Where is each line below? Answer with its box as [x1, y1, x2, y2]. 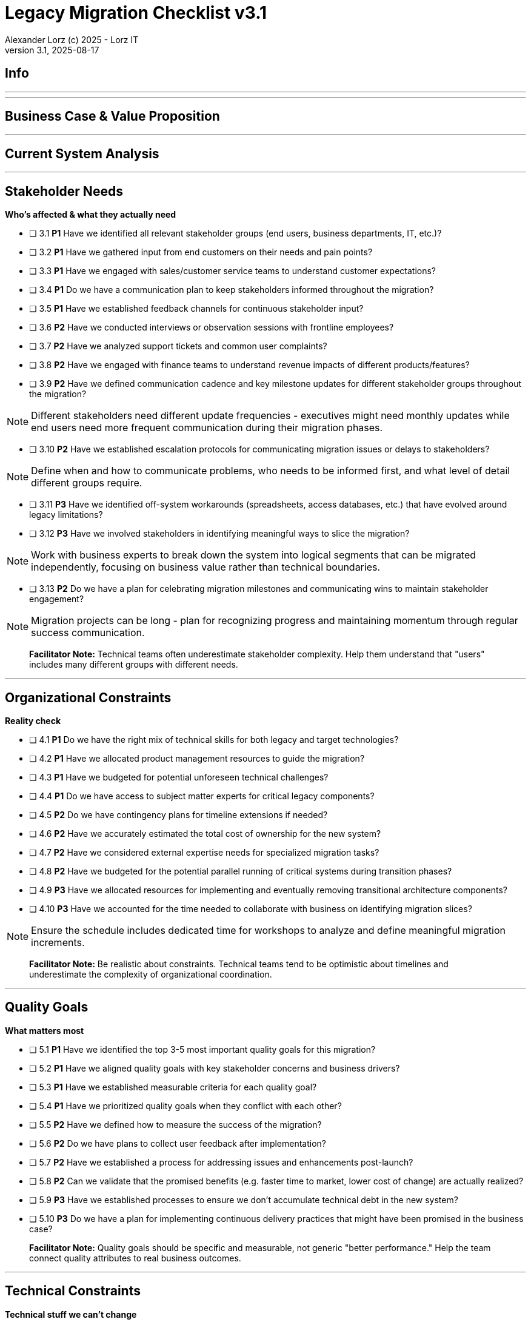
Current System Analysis [5, 146, 159, 161]
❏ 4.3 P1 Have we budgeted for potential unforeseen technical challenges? [29, 771, 329, 782]
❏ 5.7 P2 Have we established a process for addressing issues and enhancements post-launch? [29, 1156, 413, 1167]
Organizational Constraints [5, 690, 172, 705]
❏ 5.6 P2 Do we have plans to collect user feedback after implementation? [29, 1138, 327, 1149]
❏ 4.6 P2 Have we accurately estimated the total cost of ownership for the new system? [29, 828, 381, 839]
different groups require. [31, 477, 142, 489]
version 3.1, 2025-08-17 [5, 44, 99, 55]
